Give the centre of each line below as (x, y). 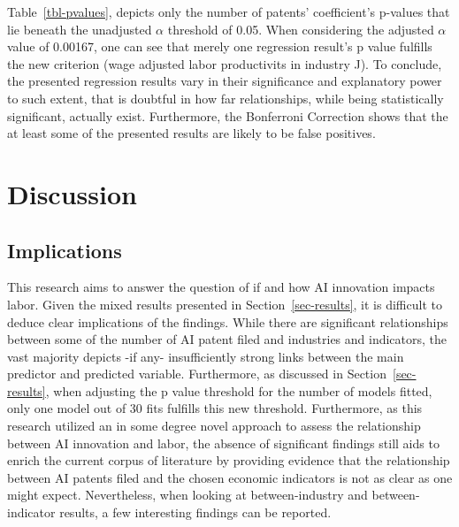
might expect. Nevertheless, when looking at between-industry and (187, 495)
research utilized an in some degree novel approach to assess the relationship (214, 426)
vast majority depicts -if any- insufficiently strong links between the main (206, 356)
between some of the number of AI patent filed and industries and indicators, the (227, 339)
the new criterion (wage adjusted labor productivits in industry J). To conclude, (225, 63)
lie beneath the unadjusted (80, 29)
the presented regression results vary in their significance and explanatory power (225, 81)
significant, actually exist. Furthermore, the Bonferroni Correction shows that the (228, 115)
